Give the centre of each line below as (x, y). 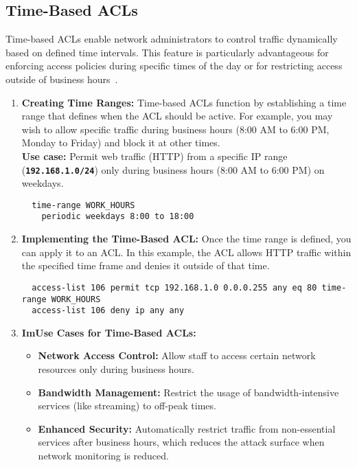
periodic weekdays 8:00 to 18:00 (118, 217)
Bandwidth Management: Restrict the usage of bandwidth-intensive (188, 392)
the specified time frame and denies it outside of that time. (146, 265)
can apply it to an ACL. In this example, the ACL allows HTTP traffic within (186, 252)
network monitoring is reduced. (103, 456)
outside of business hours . (62, 79)
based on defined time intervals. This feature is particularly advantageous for (167, 52)
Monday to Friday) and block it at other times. (121, 143)
